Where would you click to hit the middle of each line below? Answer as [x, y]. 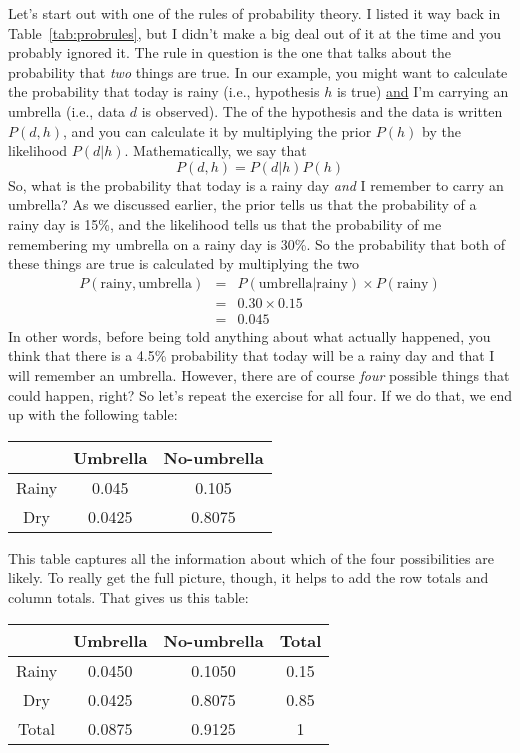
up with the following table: [93, 414]
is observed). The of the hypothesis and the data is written [322, 110]
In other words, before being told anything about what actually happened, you [249, 335]
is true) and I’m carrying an [422, 91]
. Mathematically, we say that [215, 150]
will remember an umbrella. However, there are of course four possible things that [259, 375]
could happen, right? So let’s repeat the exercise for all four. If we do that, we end [260, 394]
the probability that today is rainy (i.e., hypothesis [164, 91]
